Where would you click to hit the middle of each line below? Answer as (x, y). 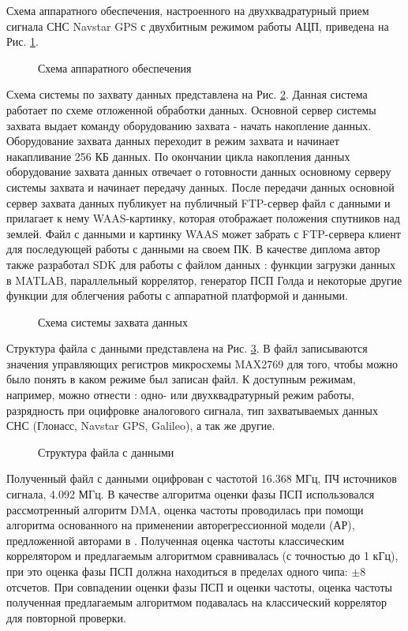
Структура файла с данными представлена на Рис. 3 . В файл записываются (187, 348)
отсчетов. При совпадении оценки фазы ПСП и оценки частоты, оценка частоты (199, 586)
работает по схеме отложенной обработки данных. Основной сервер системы (191, 109)
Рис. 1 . (22, 41)
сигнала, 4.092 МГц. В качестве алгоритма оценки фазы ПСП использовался (191, 494)
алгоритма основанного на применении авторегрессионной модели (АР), (181, 525)
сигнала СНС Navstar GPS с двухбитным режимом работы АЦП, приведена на (198, 26)
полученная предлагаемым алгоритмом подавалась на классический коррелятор (197, 602)
